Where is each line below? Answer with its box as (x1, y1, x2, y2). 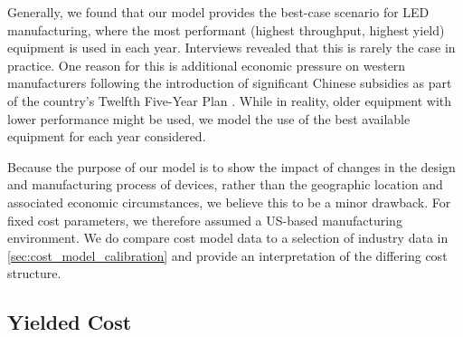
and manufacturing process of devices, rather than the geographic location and (7, 175, 443, 194)
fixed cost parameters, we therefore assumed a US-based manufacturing (7, 210, 402, 229)
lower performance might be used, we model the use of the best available (7, 109, 411, 128)
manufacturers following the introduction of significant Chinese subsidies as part (7, 73, 452, 92)
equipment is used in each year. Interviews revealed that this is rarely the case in (7, 38, 456, 57)
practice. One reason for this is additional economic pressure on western (7, 55, 406, 74)
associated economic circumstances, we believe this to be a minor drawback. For (7, 192, 451, 211)
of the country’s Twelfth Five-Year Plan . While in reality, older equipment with (7, 91, 452, 110)
